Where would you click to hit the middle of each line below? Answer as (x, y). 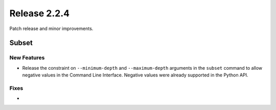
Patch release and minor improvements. (51, 29)
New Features (27, 58)
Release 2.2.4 (40, 13)
